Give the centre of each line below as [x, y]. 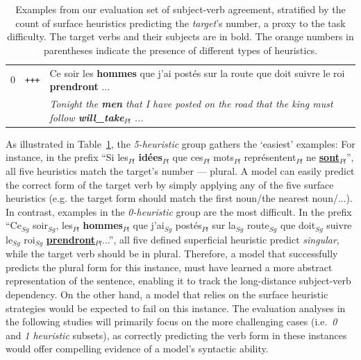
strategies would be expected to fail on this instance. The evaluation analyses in [176, 308]
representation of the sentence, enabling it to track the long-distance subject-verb [178, 281]
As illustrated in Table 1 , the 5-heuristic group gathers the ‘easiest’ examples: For [180, 143]
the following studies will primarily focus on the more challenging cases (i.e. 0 [171, 322]
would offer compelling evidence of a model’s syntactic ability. [137, 349]
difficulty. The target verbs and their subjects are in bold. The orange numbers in [180, 36]
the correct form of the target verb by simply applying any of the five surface [170, 184]
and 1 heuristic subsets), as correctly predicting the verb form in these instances [176, 335]
